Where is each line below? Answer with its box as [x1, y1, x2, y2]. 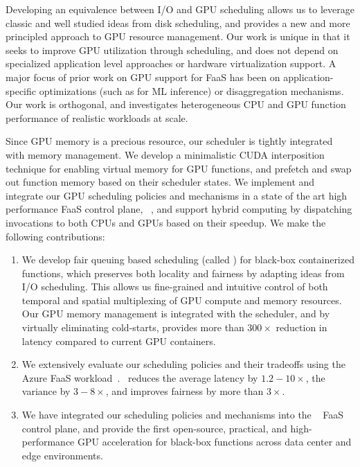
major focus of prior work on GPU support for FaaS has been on [6, 69, 280, 84]
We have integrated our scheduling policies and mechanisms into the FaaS [21, 407, 343, 422]
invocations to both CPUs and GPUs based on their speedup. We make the [6, 215, 326, 229]
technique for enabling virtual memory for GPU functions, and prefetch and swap [6, 161, 352, 175]
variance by [21, 384, 71, 398]
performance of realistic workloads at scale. [6, 110, 188, 125]
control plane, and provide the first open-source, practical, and [21, 421, 287, 435]
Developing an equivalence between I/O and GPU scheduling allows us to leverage [6, 2, 354, 16]
